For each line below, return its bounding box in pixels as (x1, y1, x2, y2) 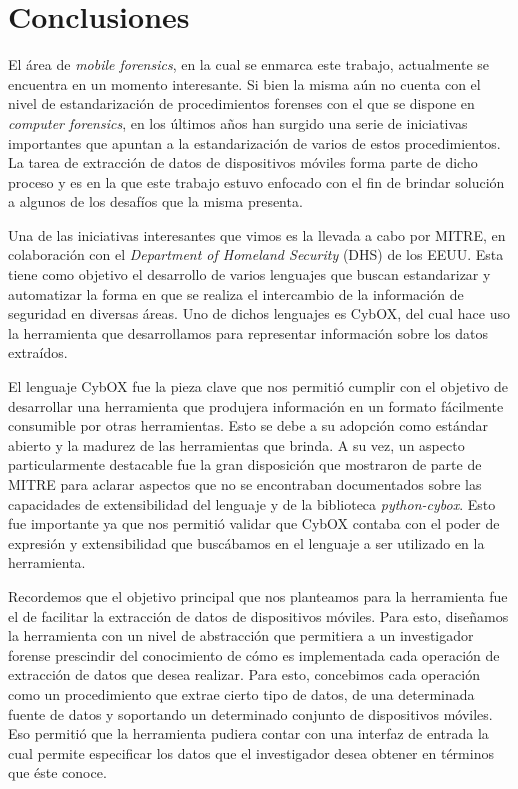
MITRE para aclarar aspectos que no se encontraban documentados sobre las (8, 474, 482, 494)
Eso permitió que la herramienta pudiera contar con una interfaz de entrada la (8, 723, 489, 744)
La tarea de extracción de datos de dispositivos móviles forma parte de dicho (8, 152, 478, 173)
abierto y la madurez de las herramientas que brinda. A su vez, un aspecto (8, 434, 465, 455)
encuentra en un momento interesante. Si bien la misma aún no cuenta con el (8, 73, 481, 94)
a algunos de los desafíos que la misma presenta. (8, 191, 303, 212)
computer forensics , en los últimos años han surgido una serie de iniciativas (8, 112, 468, 133)
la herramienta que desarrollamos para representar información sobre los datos (8, 322, 488, 343)
